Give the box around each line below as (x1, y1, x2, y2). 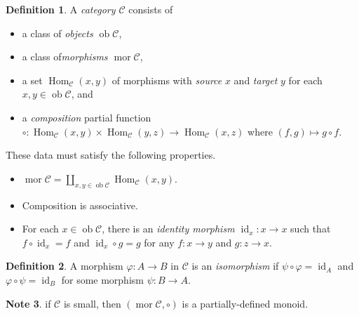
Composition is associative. (22, 197, 138, 212)
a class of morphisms (22, 49, 108, 64)
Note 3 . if (6, 296, 51, 310)
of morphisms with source (111, 72, 222, 87)
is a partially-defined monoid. (182, 296, 309, 310)
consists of (128, 2, 173, 16)
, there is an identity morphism (102, 221, 235, 236)
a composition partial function (22, 110, 151, 124)
